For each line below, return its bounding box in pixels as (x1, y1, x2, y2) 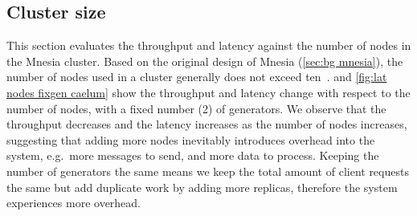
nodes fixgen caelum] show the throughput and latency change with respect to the (6, 84, 411, 100)
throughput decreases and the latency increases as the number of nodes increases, (6, 116, 407, 132)
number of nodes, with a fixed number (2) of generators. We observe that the (6, 100, 386, 116)
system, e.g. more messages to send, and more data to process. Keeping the (6, 147, 379, 164)
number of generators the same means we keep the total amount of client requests (6, 162, 409, 179)
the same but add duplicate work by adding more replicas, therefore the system (6, 178, 398, 195)
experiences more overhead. (6, 194, 141, 211)
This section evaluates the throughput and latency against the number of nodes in (6, 37, 411, 54)
